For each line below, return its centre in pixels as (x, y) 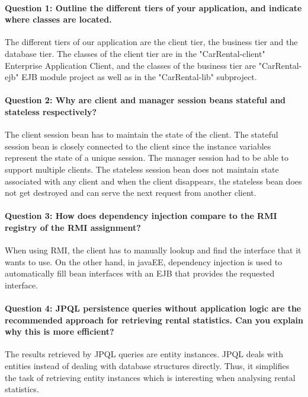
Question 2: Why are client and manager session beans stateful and (145, 100)
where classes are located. (58, 19)
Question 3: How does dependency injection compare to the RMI (141, 216)
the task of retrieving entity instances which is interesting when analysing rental (150, 377)
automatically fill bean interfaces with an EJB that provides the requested (140, 273)
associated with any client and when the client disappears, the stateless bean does (153, 181)
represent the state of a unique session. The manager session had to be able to (147, 158)
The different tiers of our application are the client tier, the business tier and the (151, 42)
